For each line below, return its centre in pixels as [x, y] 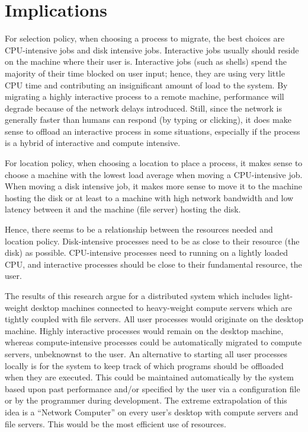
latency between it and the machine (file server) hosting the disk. [123, 209]
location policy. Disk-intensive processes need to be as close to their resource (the [152, 241]
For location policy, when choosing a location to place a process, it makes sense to [154, 163]
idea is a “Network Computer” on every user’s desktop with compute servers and [152, 412]
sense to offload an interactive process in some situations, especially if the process [153, 131]
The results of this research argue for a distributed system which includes [138, 296]
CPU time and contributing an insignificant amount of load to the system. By [146, 85]
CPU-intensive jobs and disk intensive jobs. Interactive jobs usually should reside [152, 50]
